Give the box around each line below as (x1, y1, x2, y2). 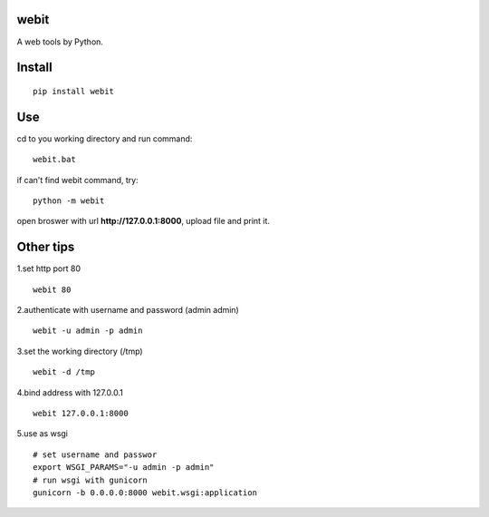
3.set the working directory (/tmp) (16, 346, 144, 356)
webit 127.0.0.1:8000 (33, 408, 129, 419)
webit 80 (33, 284, 72, 295)
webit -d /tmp (33, 367, 95, 377)
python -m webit (33, 196, 105, 206)
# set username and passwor (33, 449, 158, 460)
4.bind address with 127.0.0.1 (16, 386, 124, 398)
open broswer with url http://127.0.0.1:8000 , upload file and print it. (16, 216, 271, 227)
